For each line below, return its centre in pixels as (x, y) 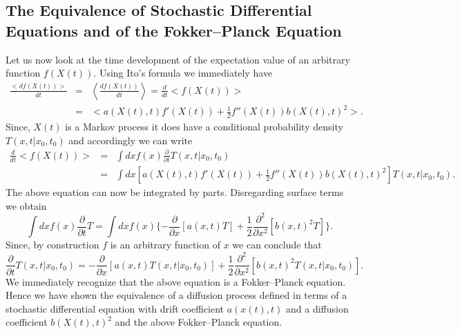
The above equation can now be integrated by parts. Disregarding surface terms (175, 192)
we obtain (26, 205)
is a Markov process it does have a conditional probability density (204, 127)
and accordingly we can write (131, 140)
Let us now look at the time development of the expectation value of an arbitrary (178, 59)
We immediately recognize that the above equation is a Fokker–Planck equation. (176, 281)
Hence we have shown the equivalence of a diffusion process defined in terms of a (176, 295)
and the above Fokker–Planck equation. (199, 322)
